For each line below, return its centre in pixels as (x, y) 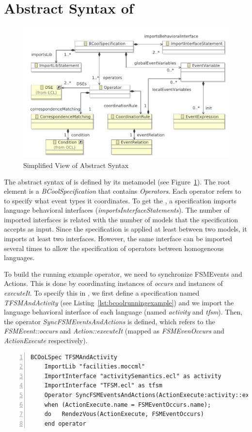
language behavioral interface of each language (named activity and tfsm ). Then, (123, 312)
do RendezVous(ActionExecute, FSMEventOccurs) (124, 414)
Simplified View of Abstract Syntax (76, 165)
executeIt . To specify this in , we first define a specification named (102, 293)
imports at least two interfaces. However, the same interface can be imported (118, 239)
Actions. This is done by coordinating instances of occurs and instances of (113, 283)
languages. (19, 258)
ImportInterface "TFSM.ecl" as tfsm (103, 386)
